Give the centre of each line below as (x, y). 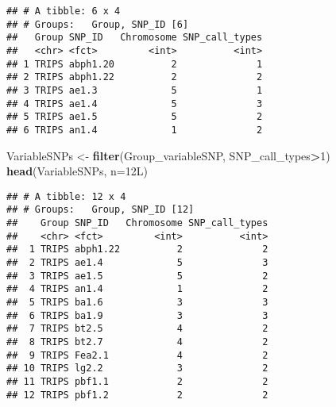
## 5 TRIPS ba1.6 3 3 (137, 302)
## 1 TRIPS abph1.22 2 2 (137, 250)
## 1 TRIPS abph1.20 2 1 (135, 64)
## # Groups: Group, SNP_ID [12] (100, 210)
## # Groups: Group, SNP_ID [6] (98, 24)
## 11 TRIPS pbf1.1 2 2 (137, 381)
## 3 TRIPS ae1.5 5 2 (137, 276)
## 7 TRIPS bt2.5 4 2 (137, 329)
